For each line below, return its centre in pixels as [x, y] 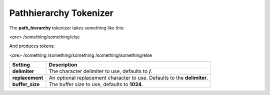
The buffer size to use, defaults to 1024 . [96, 85]
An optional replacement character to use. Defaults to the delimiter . [128, 78]
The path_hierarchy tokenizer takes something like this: [67, 28]
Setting [21, 65]
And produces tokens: [32, 46]
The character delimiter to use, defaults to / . [100, 71]
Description [63, 65]
